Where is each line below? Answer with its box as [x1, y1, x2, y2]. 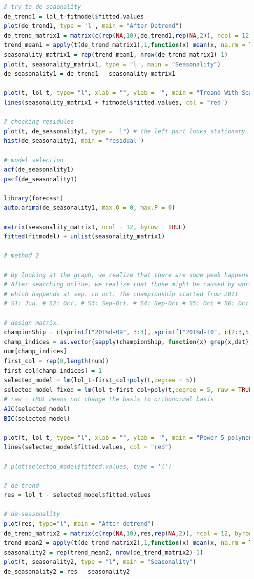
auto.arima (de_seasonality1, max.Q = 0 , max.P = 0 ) [4, 204, 175, 212]
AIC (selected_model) [4, 405, 71, 412]
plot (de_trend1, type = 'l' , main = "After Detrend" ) [4, 22, 183, 30]
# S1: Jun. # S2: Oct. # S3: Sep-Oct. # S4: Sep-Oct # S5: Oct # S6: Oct [4, 300, 249, 307]
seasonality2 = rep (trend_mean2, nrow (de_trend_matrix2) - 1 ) [4, 549, 204, 556]
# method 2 [4, 252, 39, 259]
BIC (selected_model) [4, 415, 71, 422]
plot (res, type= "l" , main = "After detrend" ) [4, 520, 154, 528]
